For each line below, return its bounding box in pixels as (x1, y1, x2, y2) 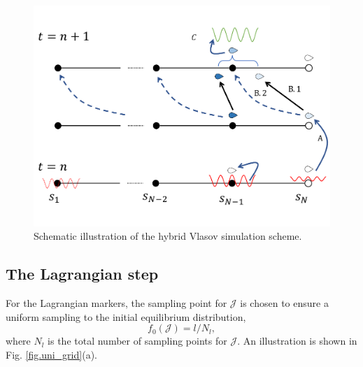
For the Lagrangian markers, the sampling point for (6, 295, 227, 310)
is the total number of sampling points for (48, 333, 227, 348)
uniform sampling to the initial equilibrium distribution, (6, 309, 246, 324)
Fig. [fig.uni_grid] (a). (6, 347, 97, 361)
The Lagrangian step (6, 263, 159, 285)
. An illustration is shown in (237, 333, 357, 348)
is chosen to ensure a (240, 295, 329, 310)
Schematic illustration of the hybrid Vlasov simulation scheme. (34, 229, 302, 243)
